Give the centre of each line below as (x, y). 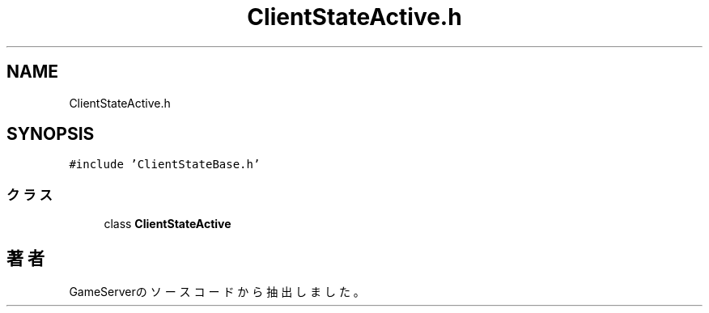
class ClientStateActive (168, 224)
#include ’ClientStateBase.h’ (165, 165)
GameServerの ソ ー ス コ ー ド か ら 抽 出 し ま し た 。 (217, 292)
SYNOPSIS (51, 134)
